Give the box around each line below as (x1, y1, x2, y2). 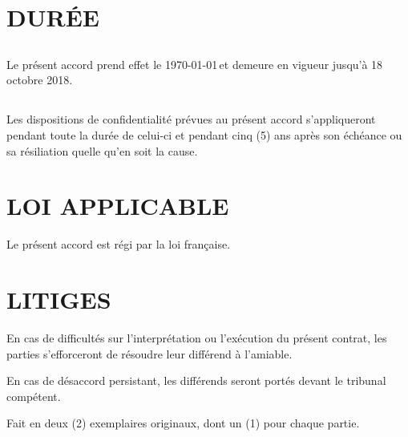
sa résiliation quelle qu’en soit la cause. (6, 142, 198, 159)
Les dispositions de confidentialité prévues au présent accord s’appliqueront (6, 111, 376, 127)
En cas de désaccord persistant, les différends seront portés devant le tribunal (6, 372, 386, 389)
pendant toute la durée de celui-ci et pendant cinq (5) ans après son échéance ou (6, 126, 402, 143)
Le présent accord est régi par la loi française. (6, 236, 231, 253)
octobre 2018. (6, 71, 73, 88)
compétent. (6, 387, 61, 404)
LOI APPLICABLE (6, 189, 229, 222)
